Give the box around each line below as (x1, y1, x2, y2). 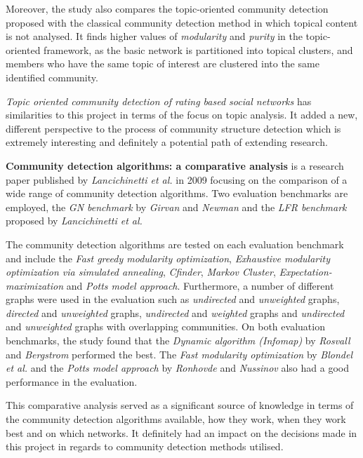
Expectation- (279, 264, 332, 279)
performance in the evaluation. (6, 374, 138, 389)
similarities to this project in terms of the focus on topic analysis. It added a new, (6, 107, 358, 122)
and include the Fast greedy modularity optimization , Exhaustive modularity (6, 250, 330, 265)
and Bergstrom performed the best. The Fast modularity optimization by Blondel (6, 346, 352, 361)
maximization (6, 278, 63, 292)
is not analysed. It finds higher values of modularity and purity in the (6, 29, 303, 43)
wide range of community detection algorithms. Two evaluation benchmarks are (6, 186, 348, 201)
